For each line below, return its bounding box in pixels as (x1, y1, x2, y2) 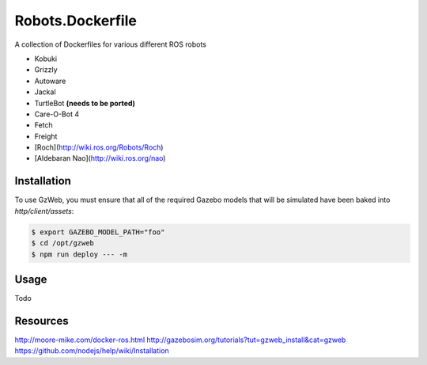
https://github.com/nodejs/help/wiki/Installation (14, 346, 169, 355)
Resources (14, 314, 69, 328)
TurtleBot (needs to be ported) (34, 98, 136, 108)
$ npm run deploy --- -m (31, 249, 128, 259)
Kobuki (34, 54, 58, 63)
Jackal (34, 87, 56, 97)
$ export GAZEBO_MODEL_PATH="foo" (31, 227, 165, 237)
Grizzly (34, 65, 59, 74)
